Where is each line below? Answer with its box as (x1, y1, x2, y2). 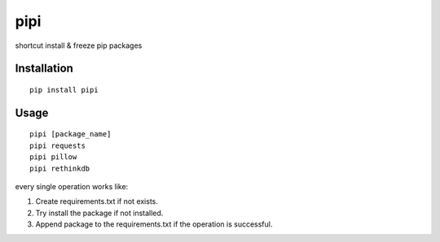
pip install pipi (29, 85, 99, 94)
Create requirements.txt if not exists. (35, 197, 159, 206)
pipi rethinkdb (29, 163, 90, 173)
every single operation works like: (15, 181, 129, 191)
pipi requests (29, 140, 86, 150)
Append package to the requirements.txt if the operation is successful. (35, 219, 273, 229)
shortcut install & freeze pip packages (15, 41, 143, 50)
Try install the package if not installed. (35, 208, 164, 218)
